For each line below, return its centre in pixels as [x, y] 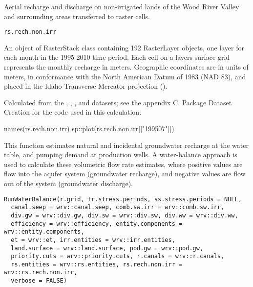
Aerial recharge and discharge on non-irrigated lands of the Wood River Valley [122, 6]
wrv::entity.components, [44, 232]
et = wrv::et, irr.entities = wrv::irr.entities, [93, 240]
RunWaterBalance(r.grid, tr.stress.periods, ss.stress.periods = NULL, [123, 199]
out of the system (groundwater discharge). [69, 183]
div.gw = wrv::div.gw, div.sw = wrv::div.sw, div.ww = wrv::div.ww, [125, 215]
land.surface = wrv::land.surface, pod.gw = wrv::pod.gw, [107, 248]
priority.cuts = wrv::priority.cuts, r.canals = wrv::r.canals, [118, 256]
